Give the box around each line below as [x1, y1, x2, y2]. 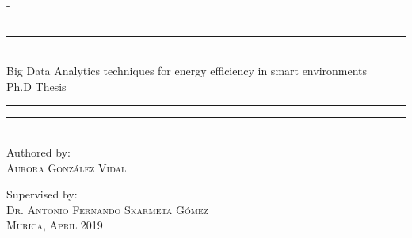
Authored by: [6, 143, 71, 160]
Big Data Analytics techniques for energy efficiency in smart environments [6, 62, 368, 79]
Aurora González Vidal [6, 159, 127, 176]
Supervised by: [6, 186, 78, 202]
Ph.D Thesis [6, 77, 67, 94]
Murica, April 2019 [6, 217, 103, 233]
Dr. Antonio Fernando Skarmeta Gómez [6, 201, 208, 217]
